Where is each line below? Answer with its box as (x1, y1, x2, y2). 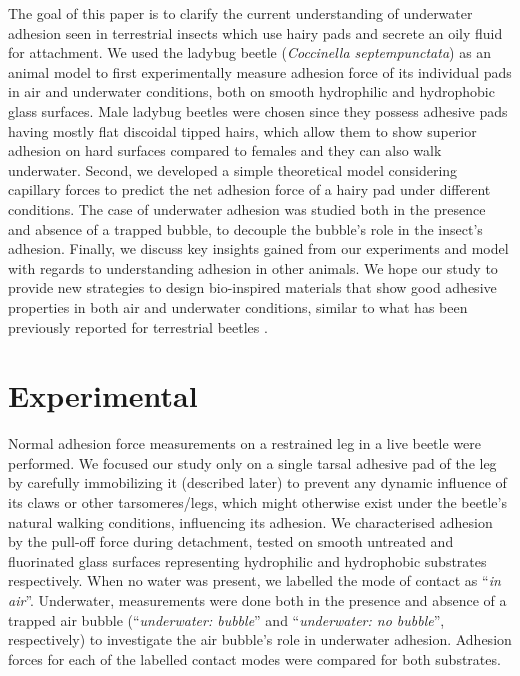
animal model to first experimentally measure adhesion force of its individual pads (8, 61, 512, 82)
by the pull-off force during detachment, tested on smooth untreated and (8, 531, 454, 552)
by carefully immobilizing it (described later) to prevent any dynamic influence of (8, 472, 507, 493)
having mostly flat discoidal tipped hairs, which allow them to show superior (8, 120, 477, 141)
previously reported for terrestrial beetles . (8, 316, 268, 337)
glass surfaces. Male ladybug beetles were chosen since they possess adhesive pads (8, 100, 508, 121)
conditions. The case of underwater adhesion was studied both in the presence (8, 198, 486, 219)
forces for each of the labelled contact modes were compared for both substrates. (8, 648, 501, 669)
